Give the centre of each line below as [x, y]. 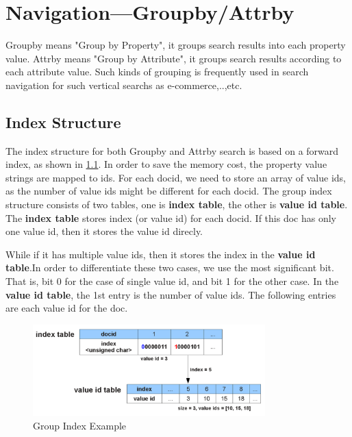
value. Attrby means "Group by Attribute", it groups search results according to [174, 58]
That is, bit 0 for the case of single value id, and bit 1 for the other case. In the [172, 281]
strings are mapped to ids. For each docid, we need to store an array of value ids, [176, 177]
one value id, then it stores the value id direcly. [104, 231]
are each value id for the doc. [67, 308]
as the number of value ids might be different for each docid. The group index [169, 191]
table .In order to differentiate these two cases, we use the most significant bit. [170, 267]
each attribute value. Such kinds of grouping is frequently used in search [157, 72]
